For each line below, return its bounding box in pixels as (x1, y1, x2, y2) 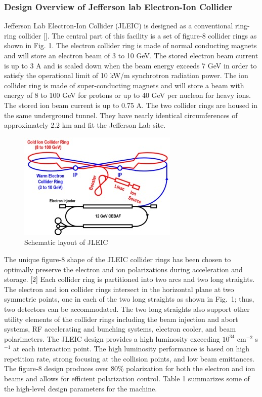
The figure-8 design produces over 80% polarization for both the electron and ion (4, 363, 255, 374)
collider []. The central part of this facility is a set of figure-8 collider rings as (18, 30, 257, 41)
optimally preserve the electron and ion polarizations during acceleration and (4, 264, 243, 274)
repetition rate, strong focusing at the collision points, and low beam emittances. (4, 353, 254, 364)
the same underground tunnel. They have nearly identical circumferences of (4, 110, 238, 120)
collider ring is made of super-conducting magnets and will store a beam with (4, 80, 244, 90)
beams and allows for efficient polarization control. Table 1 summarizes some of (4, 373, 250, 384)
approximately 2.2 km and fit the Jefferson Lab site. (4, 120, 166, 130)
